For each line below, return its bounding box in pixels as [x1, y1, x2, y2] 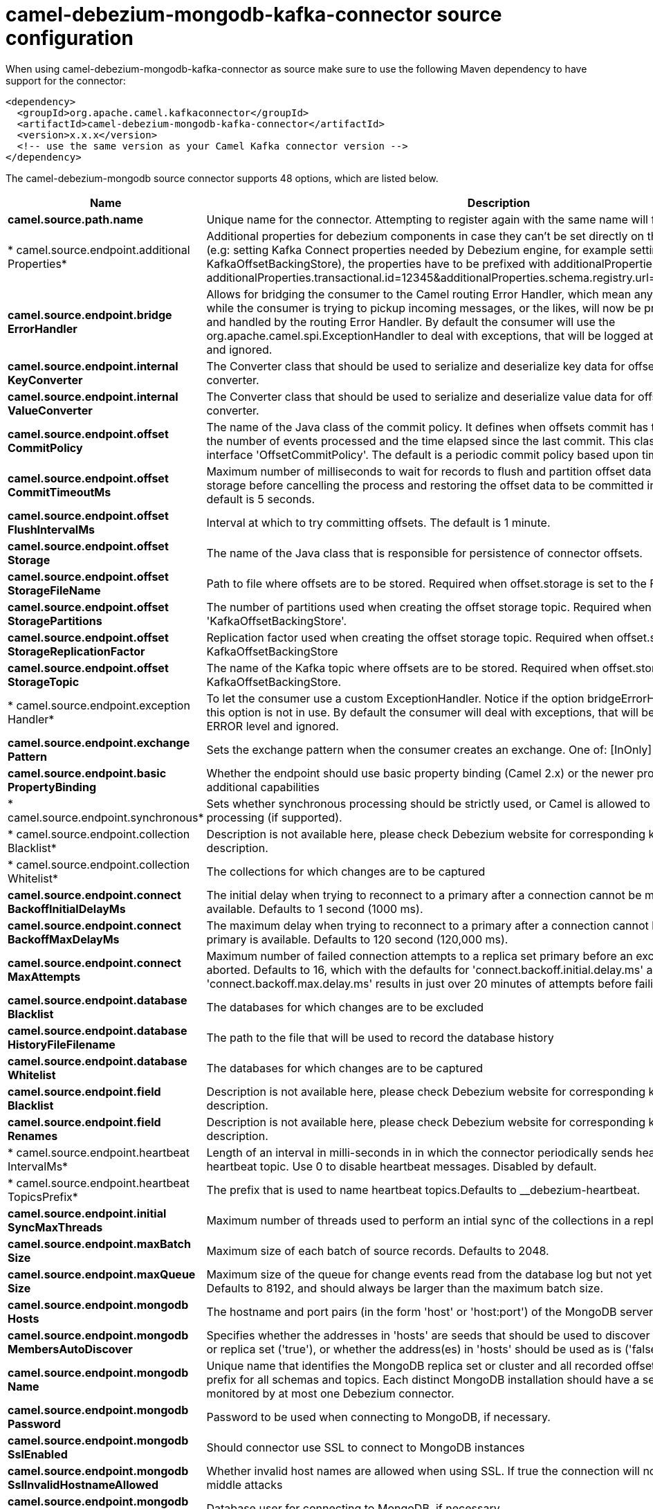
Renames [8, 1128, 58, 1143]
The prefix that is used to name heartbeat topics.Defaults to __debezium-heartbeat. [206, 1182, 641, 1197]
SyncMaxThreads [8, 1220, 103, 1234]
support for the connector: [6, 74, 126, 87]
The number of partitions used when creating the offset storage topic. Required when [206, 599, 652, 614]
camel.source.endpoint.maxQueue [8, 1267, 196, 1281]
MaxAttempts [8, 969, 81, 984]
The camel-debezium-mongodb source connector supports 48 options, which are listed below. [6, 172, 439, 184]
